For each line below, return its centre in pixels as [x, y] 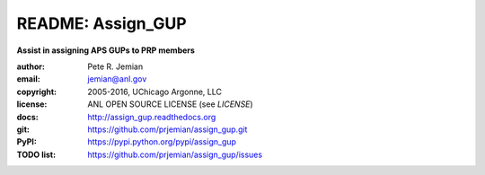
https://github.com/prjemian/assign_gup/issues [175, 154]
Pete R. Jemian [115, 66]
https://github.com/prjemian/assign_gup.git [168, 129]
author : [31, 66]
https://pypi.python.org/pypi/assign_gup [162, 142]
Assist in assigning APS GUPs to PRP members [106, 50]
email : [28, 79]
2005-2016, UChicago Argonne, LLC [154, 92]
